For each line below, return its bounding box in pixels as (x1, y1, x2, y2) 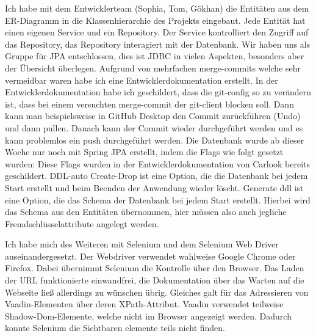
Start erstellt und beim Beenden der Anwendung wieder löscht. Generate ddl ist (5, 181, 304, 194)
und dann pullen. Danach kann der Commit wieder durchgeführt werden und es (5, 121, 303, 134)
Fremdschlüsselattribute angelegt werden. (5, 217, 159, 230)
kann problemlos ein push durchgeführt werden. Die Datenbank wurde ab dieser (5, 133, 304, 146)
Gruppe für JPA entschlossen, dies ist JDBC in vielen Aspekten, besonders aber (5, 49, 304, 62)
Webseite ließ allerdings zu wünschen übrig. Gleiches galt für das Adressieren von (5, 285, 309, 298)
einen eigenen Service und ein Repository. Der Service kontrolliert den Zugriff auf (5, 26, 309, 38)
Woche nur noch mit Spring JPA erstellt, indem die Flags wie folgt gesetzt (5, 145, 284, 158)
